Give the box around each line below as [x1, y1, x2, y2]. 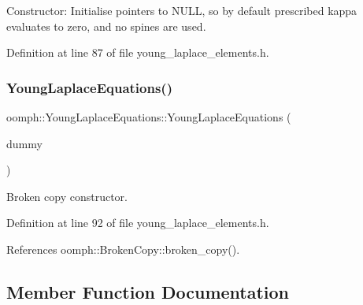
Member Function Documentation [6, 279, 290, 303]
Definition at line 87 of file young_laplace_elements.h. [6, 44, 269, 61]
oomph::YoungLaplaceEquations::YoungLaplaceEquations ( [6, 109, 291, 125]
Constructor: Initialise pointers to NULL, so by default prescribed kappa [6, 2, 357, 18]
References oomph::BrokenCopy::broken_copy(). [6, 240, 240, 257]
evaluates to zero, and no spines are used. [6, 17, 206, 34]
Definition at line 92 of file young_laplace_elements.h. [6, 214, 269, 231]
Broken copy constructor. [6, 188, 128, 204]
